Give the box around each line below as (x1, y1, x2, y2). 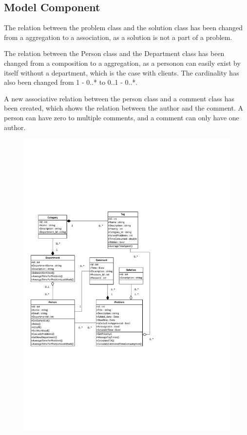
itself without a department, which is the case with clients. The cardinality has (4, 67, 239, 77)
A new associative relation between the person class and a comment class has (4, 93, 235, 103)
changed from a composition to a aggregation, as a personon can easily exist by (4, 57, 241, 68)
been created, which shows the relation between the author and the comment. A (4, 103, 244, 113)
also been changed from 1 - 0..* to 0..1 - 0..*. (4, 77, 138, 87)
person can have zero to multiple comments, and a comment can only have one (4, 112, 239, 122)
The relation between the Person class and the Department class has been (4, 48, 225, 58)
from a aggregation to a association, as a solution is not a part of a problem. (4, 32, 232, 42)
